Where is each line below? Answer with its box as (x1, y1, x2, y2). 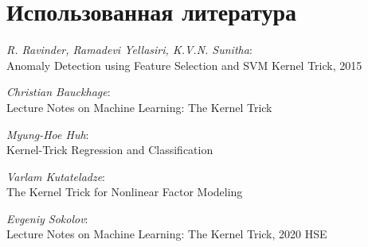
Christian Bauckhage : (6, 83, 111, 100)
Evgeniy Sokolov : (6, 210, 88, 226)
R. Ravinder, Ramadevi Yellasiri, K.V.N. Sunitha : (6, 41, 253, 58)
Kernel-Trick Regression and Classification (6, 141, 213, 158)
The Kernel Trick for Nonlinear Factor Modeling (6, 183, 243, 200)
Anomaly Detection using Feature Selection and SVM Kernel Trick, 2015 (6, 56, 362, 73)
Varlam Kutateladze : (6, 168, 106, 184)
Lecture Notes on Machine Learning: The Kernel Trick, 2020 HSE (6, 226, 327, 242)
